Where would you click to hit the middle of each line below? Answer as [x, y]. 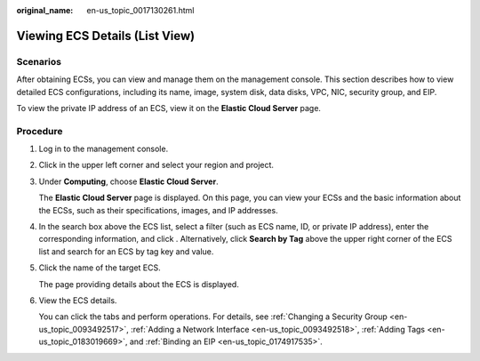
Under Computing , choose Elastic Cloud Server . [128, 181]
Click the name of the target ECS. [100, 268]
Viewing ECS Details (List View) [106, 36]
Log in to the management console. [104, 149]
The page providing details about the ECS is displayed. [139, 284]
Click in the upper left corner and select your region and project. [156, 165]
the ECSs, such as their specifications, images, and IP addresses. [159, 210]
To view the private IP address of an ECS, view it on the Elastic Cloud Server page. [169, 108]
